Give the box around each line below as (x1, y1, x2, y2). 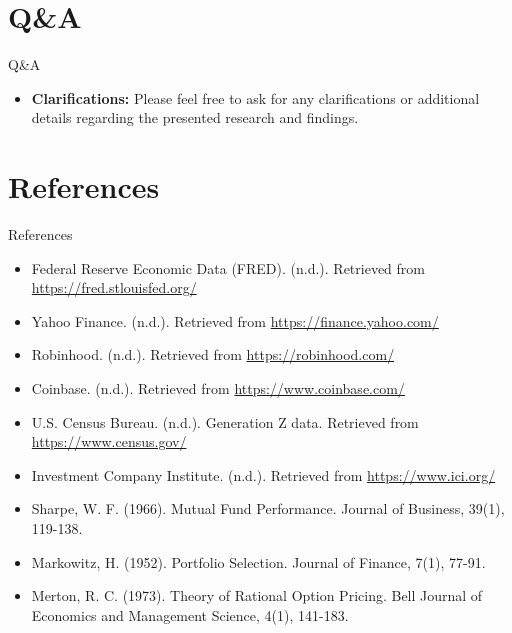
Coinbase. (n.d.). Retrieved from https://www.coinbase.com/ (31, 378, 405, 398)
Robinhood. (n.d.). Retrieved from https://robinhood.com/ (31, 344, 395, 365)
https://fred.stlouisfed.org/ (31, 277, 197, 298)
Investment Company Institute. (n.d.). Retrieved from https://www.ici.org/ (31, 464, 496, 485)
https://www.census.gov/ (31, 431, 187, 452)
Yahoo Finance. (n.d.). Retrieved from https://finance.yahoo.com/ (31, 310, 439, 331)
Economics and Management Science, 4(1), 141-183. (31, 604, 349, 625)
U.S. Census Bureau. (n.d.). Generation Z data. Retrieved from (31, 411, 419, 432)
